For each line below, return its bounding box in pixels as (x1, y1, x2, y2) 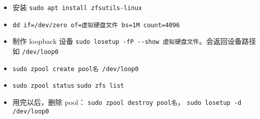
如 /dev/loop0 (12, 45, 59, 56)
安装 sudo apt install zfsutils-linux (12, 2, 142, 12)
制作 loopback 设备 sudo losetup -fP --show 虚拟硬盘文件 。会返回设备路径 (12, 36, 256, 46)
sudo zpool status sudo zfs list (12, 82, 124, 90)
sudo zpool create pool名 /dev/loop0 (12, 65, 139, 73)
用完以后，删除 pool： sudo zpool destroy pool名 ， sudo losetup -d (12, 96, 242, 107)
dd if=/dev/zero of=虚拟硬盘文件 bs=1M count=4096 (12, 21, 180, 29)
